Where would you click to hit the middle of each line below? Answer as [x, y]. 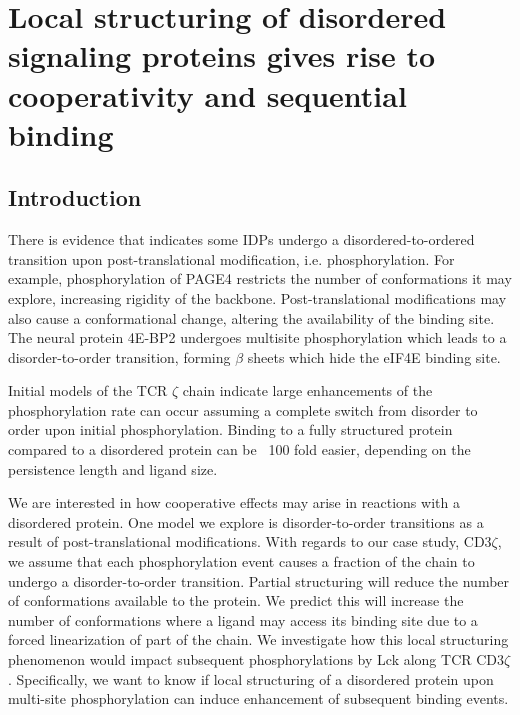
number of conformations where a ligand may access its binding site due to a [243, 619]
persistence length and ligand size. [113, 468]
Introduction [75, 197]
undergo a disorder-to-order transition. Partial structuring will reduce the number [259, 580]
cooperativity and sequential [207, 94]
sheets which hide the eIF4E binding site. [374, 356]
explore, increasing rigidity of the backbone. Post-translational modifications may [257, 297]
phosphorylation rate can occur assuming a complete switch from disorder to [243, 409]
